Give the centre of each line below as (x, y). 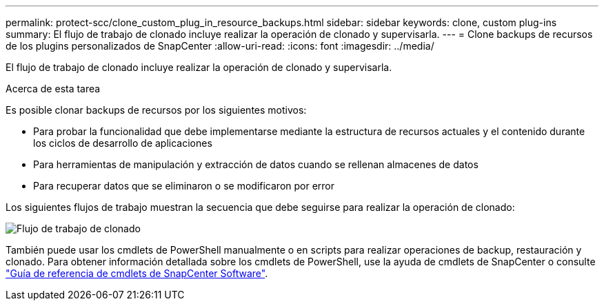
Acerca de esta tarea (53, 89)
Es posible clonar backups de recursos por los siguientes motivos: (156, 110)
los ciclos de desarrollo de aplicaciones (123, 143)
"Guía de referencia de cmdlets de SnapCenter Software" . (137, 273)
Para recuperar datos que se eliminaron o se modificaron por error (184, 186)
